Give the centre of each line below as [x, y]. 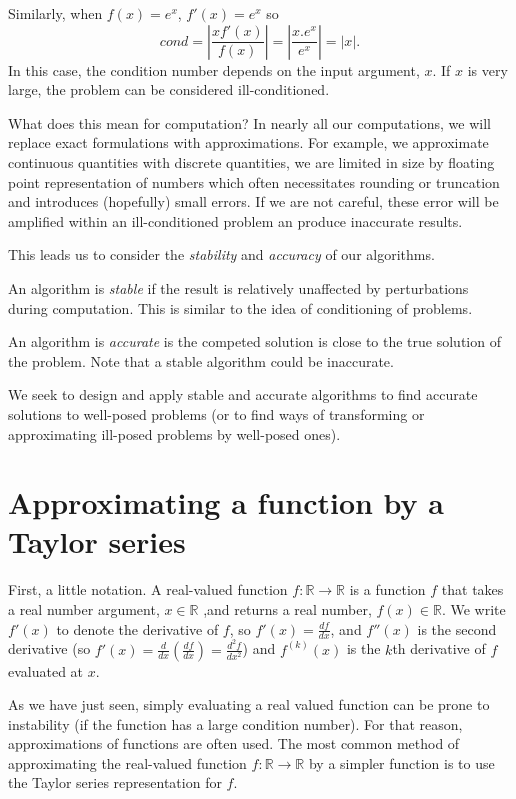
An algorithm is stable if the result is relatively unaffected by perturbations [238, 287]
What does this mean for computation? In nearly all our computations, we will [249, 122]
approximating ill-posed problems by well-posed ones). [174, 433]
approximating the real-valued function [127, 762]
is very [487, 69]
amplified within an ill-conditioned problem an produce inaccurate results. [235, 220]
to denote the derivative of [137, 628]
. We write [473, 609]
